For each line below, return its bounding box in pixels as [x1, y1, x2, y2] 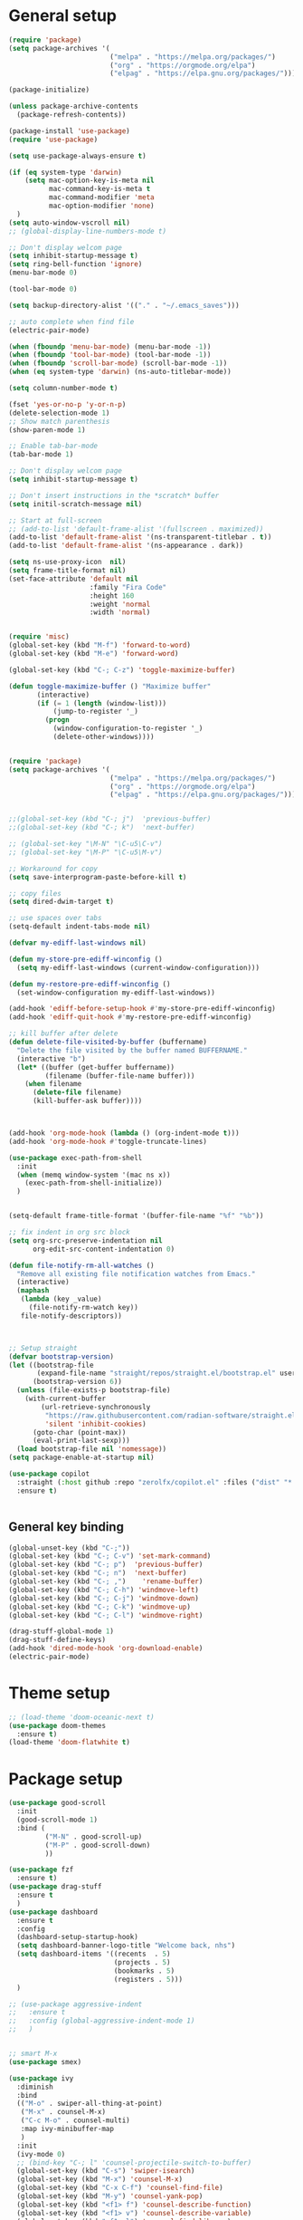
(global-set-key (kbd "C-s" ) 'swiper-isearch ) [16, 2167, 195, 2176]
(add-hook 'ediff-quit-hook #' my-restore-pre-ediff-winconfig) [8, 1013, 252, 1022]
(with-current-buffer [24, 1394, 106, 1404]
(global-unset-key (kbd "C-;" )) [8, 1543, 130, 1552]
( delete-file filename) [32, 1088, 123, 1097]
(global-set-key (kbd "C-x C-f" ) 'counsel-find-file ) [16, 2184, 223, 2193]
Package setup [8, 1768, 123, 1789]
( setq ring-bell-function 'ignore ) [8, 260, 143, 269]
